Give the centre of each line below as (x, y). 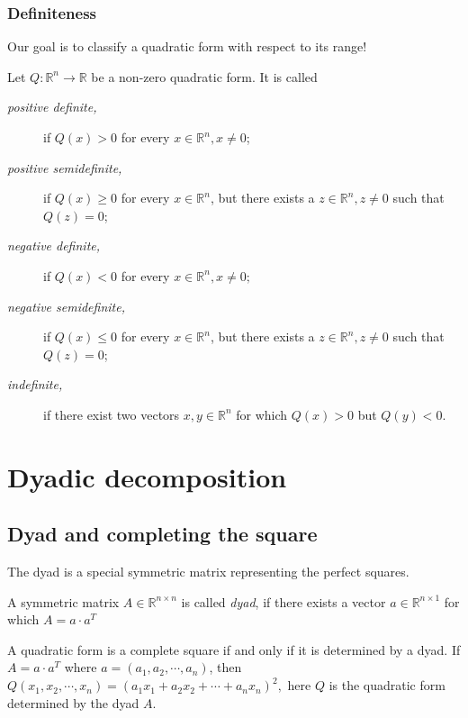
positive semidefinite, (65, 167)
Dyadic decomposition (147, 476)
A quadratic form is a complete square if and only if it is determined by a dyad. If (234, 649)
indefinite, (35, 384)
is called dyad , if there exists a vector (283, 601)
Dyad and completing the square (162, 534)
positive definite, (52, 107)
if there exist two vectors (112, 414)
